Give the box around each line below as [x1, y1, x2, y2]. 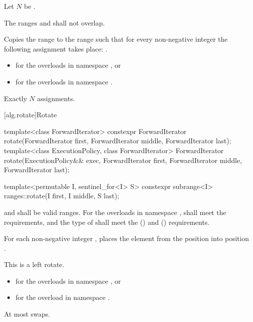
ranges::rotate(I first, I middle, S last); [4, 190, 119, 201]
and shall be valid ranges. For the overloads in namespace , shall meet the [4, 207, 226, 217]
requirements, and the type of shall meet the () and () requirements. [4, 216, 210, 227]
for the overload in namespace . [15, 292, 110, 302]
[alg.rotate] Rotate [4, 109, 57, 120]
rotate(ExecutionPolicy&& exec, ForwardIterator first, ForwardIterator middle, [4, 155, 242, 165]
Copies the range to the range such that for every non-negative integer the [4, 34, 228, 44]
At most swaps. [4, 309, 50, 319]
